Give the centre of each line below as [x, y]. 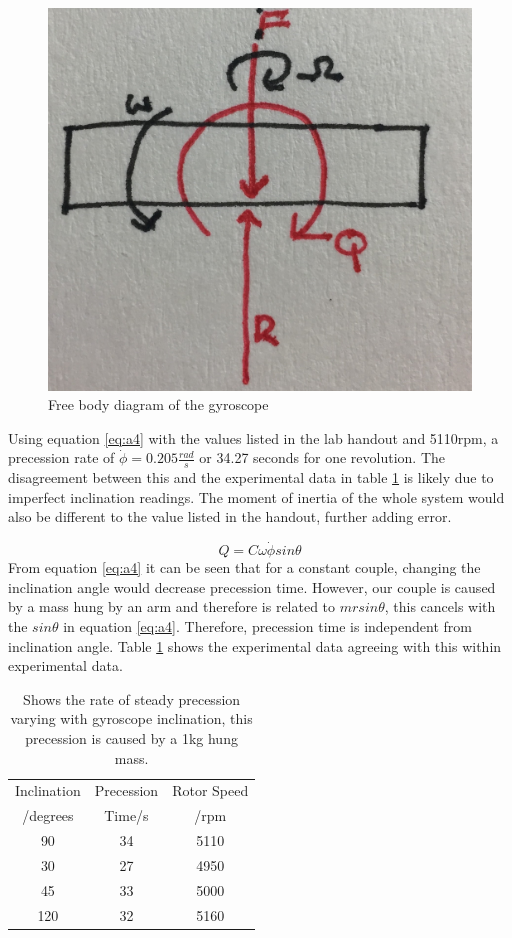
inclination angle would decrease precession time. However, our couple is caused [252, 586]
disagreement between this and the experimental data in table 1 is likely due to [251, 477]
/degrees [48, 815]
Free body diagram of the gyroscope [158, 404]
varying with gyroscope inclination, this [131, 718]
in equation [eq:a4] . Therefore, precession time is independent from [267, 625]
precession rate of [61, 457]
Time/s [126, 815]
